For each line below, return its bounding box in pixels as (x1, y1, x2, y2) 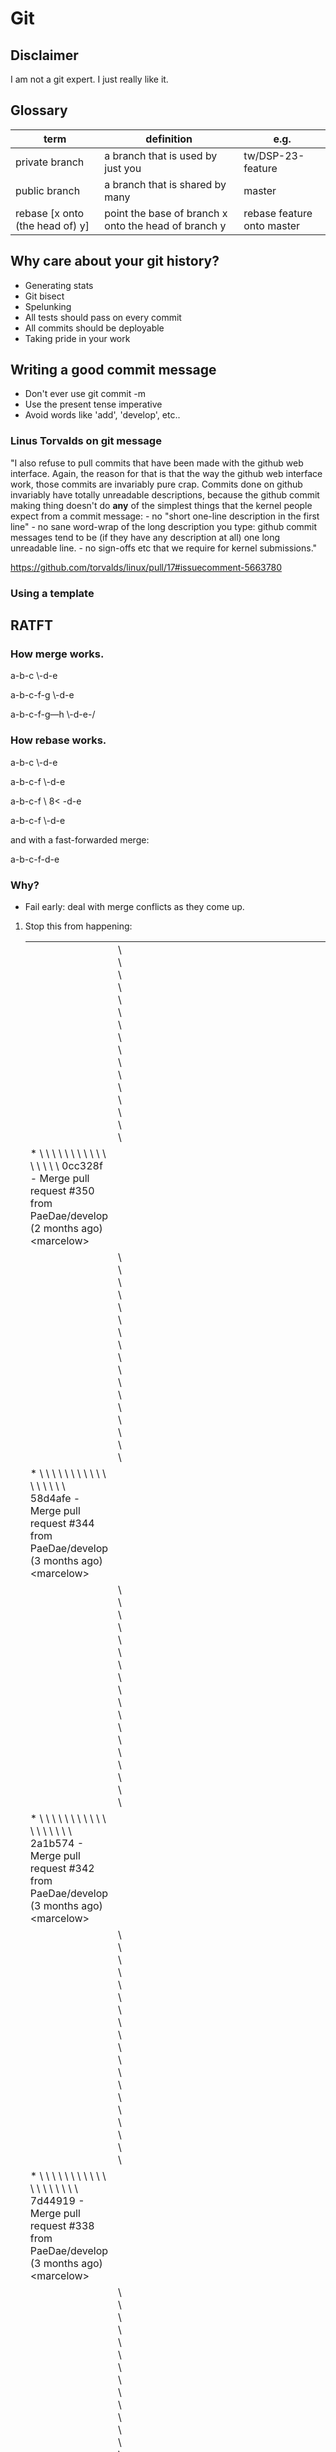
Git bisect (24, 290, 65, 302)
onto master (243, 218, 301, 232)
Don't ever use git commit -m (24, 388, 146, 400)
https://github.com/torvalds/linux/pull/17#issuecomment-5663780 (10, 561, 282, 573)
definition (145, 132, 193, 146)
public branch (15, 183, 81, 197)
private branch (15, 155, 85, 169)
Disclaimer (10, 47, 79, 64)
